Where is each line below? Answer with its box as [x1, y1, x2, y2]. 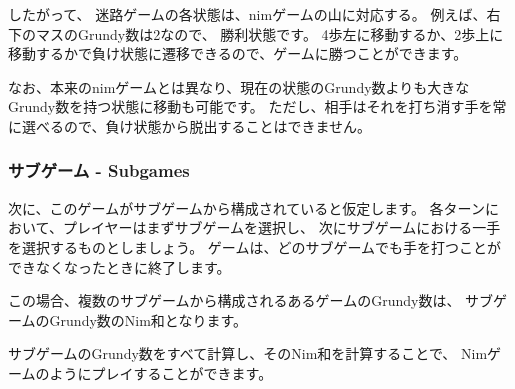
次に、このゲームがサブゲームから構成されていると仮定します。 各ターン [8, 197, 485, 218]
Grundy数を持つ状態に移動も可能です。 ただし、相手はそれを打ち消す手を [8, 96, 493, 117]
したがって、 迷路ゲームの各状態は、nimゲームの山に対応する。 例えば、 [8, 4, 487, 24]
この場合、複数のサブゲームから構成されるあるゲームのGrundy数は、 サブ [8, 290, 494, 311]
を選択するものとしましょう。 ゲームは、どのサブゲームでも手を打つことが [8, 236, 501, 257]
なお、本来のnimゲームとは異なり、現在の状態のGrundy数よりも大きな [8, 76, 470, 97]
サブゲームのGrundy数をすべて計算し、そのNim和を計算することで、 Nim [8, 343, 488, 364]
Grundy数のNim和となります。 [49, 309, 248, 330]
